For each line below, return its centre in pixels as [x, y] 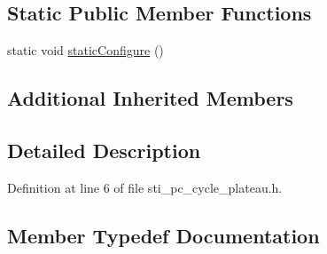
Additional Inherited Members [150, 98]
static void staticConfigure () [86, 50]
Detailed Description [104, 150]
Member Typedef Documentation [163, 235]
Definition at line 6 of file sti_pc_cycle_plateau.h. [145, 187]
